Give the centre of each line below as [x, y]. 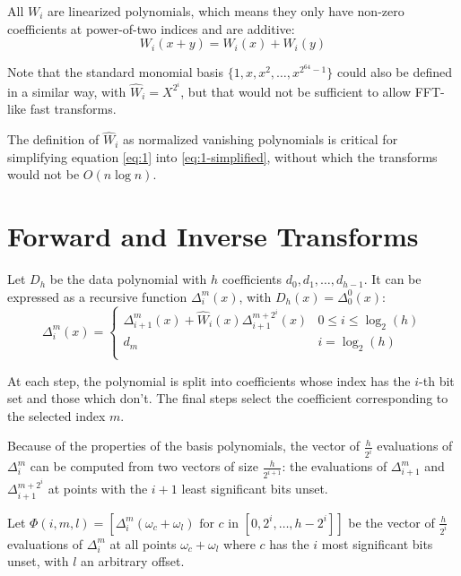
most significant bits [377, 543]
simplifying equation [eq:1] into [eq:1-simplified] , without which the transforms [222, 156]
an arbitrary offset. [133, 561]
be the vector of [391, 522]
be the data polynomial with [128, 279]
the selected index [57, 415]
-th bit [437, 380]
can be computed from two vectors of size [144, 466]
